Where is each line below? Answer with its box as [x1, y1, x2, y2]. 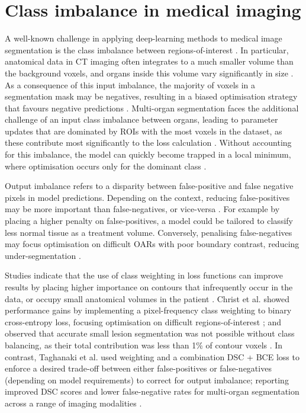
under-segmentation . [5, 249, 81, 261]
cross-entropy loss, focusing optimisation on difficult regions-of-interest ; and [5, 315, 282, 328]
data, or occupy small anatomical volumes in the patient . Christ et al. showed [5, 292, 290, 305]
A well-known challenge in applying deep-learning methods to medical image [5, 32, 282, 44]
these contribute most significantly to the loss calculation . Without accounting [5, 136, 292, 149]
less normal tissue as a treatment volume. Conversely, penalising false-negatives [5, 226, 292, 238]
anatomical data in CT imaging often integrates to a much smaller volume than [5, 55, 294, 68]
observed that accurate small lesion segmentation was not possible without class [5, 327, 295, 340]
